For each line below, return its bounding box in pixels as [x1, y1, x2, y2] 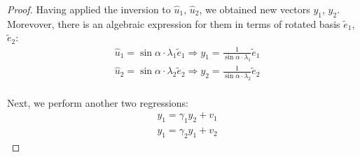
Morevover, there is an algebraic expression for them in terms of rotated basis [7, 16, 340, 31]
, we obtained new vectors [199, 2, 310, 16]
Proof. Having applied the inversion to [7, 2, 171, 16]
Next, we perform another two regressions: [7, 95, 189, 110]
